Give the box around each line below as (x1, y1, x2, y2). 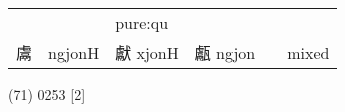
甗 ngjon (194, 41, 256, 64)
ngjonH (48, 40, 100, 64)
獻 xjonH (115, 41, 179, 64)
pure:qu (115, 11, 169, 34)
